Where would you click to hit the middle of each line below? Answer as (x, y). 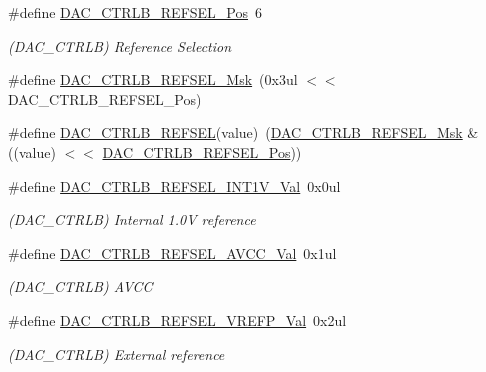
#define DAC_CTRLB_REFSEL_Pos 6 (135, 12)
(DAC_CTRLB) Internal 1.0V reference (132, 219)
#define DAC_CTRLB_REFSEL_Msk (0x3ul (153, 79)
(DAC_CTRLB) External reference (116, 353)
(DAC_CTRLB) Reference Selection (120, 45)
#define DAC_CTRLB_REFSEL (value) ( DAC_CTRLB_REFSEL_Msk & (243, 132)
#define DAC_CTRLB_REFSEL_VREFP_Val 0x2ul (177, 319)
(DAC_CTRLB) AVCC (80, 286)
